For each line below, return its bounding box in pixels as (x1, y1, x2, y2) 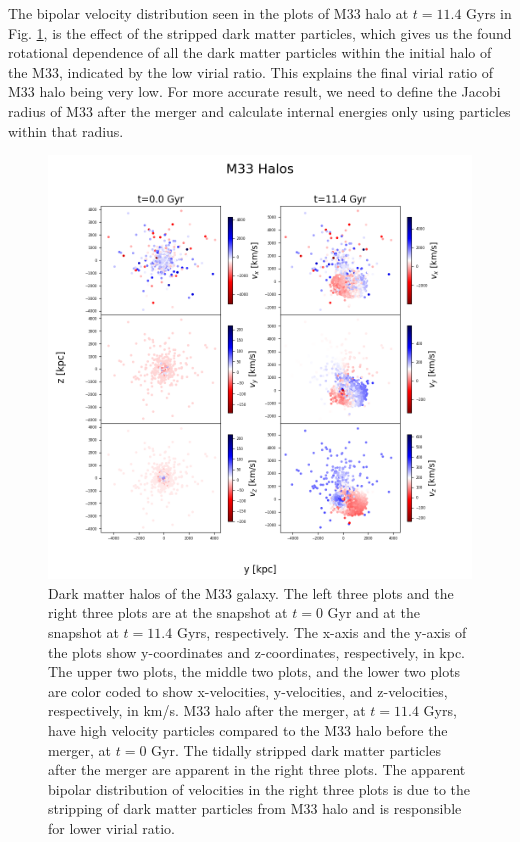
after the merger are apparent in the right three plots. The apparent (48, 759, 466, 780)
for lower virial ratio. (48, 817, 175, 838)
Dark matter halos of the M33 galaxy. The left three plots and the (48, 582, 454, 603)
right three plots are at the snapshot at (48, 602, 288, 623)
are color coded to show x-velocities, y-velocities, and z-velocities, (48, 680, 448, 701)
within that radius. (8, 120, 124, 141)
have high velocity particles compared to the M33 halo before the (48, 719, 448, 740)
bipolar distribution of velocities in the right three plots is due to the (48, 778, 471, 799)
